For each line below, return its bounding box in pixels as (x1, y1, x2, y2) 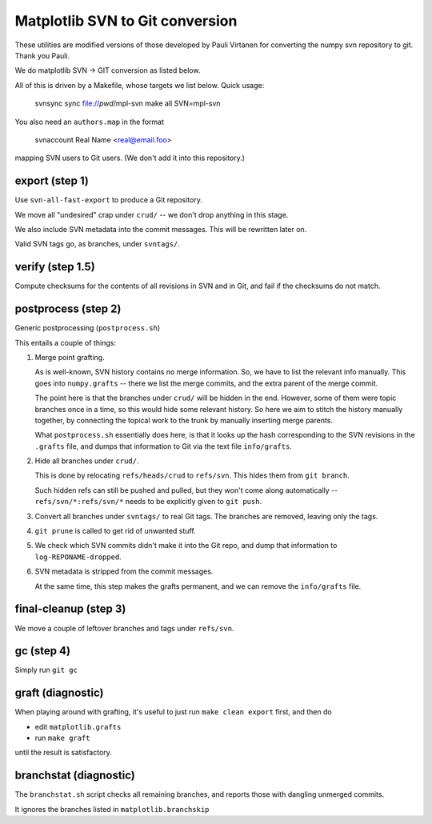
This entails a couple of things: (14, 338, 116, 347)
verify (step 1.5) (14, 260, 95, 274)
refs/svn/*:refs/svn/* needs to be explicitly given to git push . (34, 497, 262, 506)
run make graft (34, 733, 91, 743)
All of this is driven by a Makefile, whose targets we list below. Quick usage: (14, 80, 265, 90)
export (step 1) (14, 174, 90, 188)
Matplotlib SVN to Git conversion (14, 12, 238, 30)
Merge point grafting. (34, 352, 105, 362)
